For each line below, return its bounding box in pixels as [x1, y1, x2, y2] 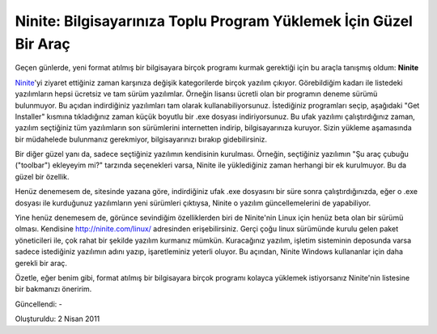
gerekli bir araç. [15, 258, 68, 268]
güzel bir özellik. [15, 171, 70, 181]
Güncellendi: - [15, 299, 62, 309]
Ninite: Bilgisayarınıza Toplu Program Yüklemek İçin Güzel [15, 12, 413, 30]
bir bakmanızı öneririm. [15, 284, 92, 294]
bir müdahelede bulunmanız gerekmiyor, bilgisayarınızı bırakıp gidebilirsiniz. [15, 134, 267, 144]
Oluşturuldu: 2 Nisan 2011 [15, 314, 100, 323]
